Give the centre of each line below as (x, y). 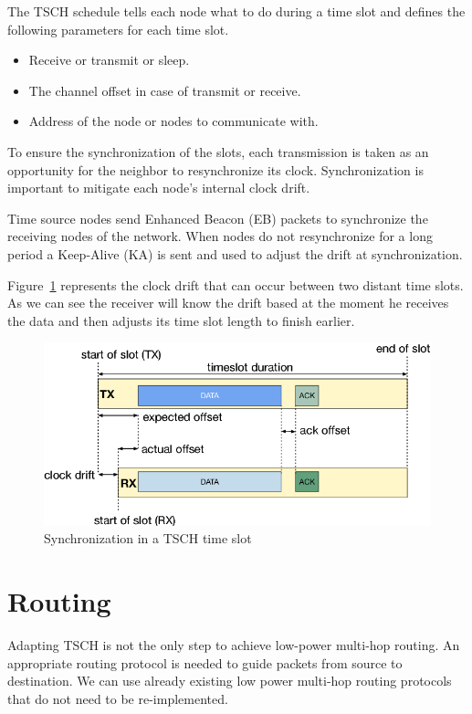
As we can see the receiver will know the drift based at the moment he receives (228, 303)
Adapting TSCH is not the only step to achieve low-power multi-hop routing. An (234, 645)
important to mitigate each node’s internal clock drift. (159, 188)
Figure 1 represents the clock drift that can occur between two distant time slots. (236, 284)
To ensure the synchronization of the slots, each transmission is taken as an (218, 151)
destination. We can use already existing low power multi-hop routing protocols (230, 681)
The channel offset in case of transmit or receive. (165, 90)
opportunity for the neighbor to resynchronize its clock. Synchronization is (215, 169)
